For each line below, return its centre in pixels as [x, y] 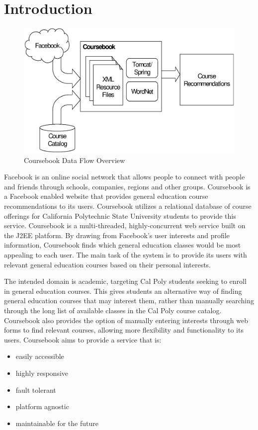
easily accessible [40, 356]
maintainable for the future [57, 423]
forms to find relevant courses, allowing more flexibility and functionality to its [124, 330]
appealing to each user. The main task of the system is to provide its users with [126, 255]
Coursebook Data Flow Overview [75, 160]
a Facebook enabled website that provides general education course [106, 196]
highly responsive [42, 373]
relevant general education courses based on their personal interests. [108, 264]
